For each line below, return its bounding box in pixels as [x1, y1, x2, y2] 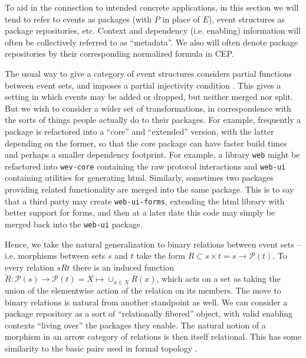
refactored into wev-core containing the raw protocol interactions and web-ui [5, 160, 286, 172]
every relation [5, 261, 54, 273]
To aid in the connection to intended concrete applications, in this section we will [5, 1, 299, 13]
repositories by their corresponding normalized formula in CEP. [5, 47, 234, 60]
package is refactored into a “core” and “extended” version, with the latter [5, 125, 274, 137]
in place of [162, 12, 200, 25]
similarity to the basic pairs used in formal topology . [5, 341, 198, 354]
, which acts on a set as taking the [156, 272, 281, 285]
